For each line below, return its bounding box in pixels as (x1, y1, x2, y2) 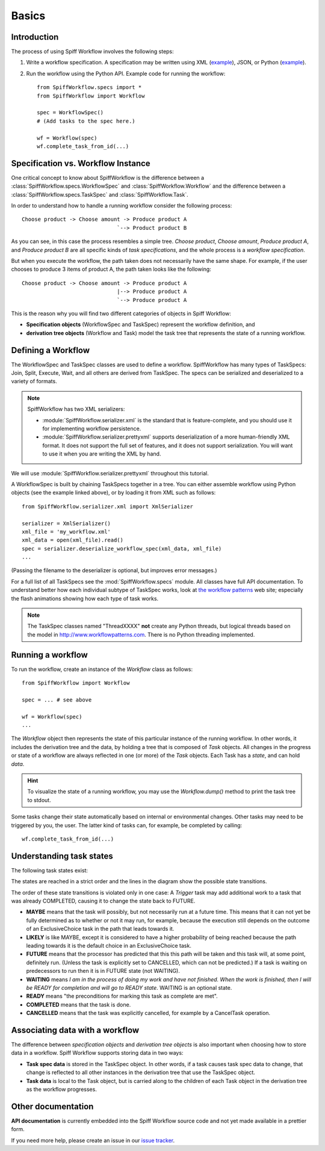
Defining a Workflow (11, 345, 90, 355)
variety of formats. (11, 378, 57, 385)
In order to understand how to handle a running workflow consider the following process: (11, 202, 232, 209)
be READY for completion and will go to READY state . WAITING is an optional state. (26, 984, 232, 991)
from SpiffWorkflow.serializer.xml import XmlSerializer (22, 503, 194, 510)
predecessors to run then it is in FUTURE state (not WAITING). (26, 967, 181, 975)
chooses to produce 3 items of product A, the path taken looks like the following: (11, 265, 212, 273)
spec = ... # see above (22, 696, 92, 703)
